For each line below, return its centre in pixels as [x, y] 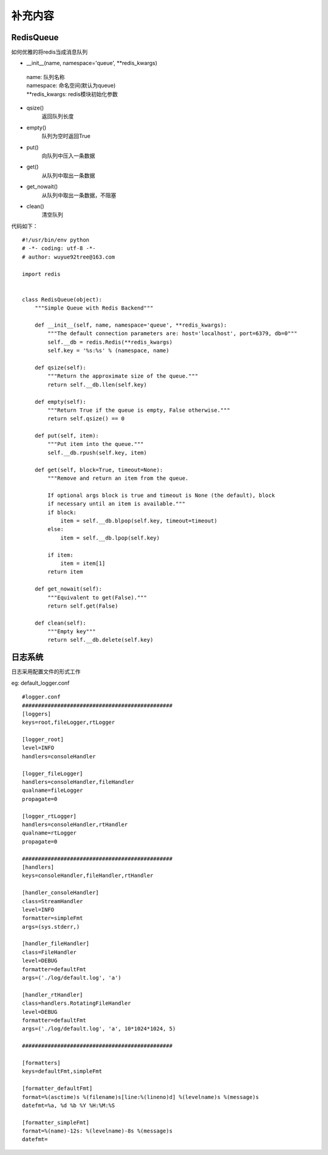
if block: [62, 512]
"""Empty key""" [72, 632]
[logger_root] [43, 740]
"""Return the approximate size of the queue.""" [123, 376]
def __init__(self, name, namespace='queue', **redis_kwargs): [131, 325]
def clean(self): [60, 623]
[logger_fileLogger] [53, 773]
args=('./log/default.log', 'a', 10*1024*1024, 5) [99, 1029]
